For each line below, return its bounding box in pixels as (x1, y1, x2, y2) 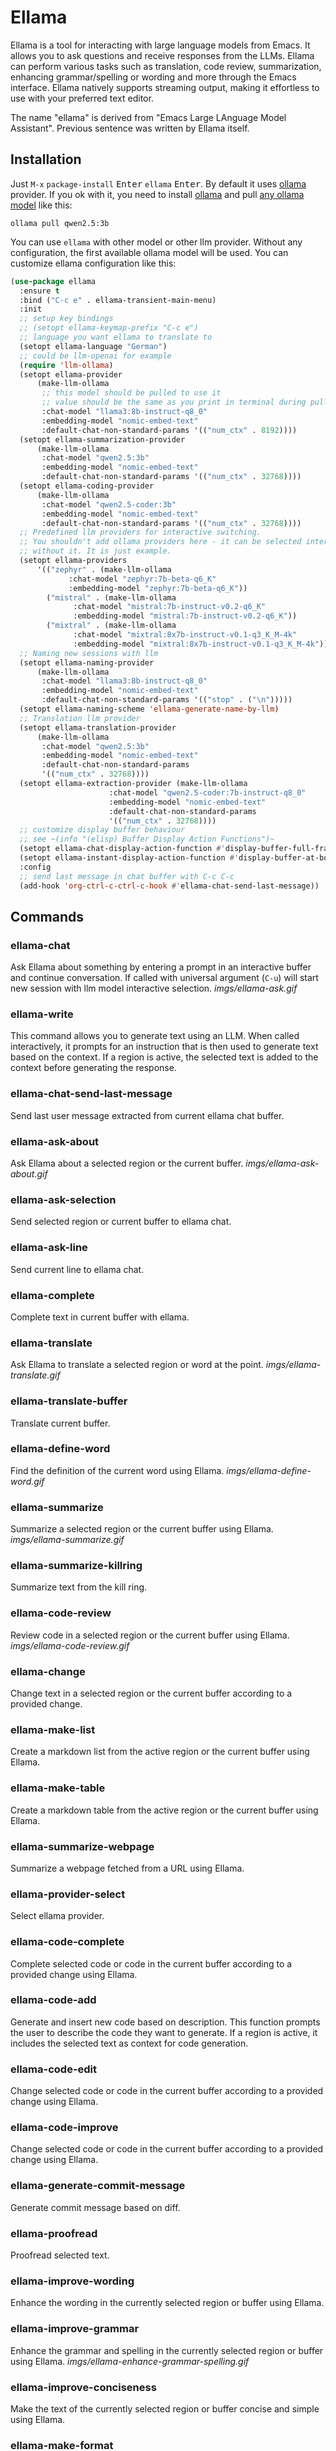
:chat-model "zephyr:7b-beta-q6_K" (68, 574, 217, 584)
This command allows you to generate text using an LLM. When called (10, 1030, 300, 1042)
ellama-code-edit (10, 2062, 98, 2076)
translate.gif (10, 1369, 61, 1381)
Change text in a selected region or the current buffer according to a (10, 1687, 293, 1700)
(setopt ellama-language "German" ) (19, 341, 168, 351)
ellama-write (10, 1007, 74, 1021)
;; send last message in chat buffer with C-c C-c (19, 871, 235, 881)
